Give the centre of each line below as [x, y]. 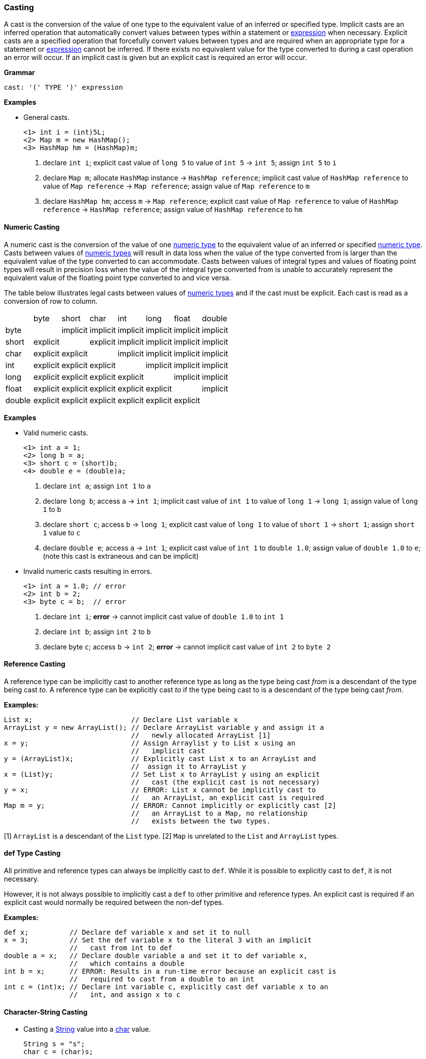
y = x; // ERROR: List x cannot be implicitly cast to [160, 790]
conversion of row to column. [51, 301]
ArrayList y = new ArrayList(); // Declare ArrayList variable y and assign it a [164, 727]
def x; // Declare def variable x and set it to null [127, 932]
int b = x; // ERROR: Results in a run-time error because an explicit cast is [170, 971]
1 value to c [62, 532]
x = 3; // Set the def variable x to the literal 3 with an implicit [158, 940]
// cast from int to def [121, 948]
